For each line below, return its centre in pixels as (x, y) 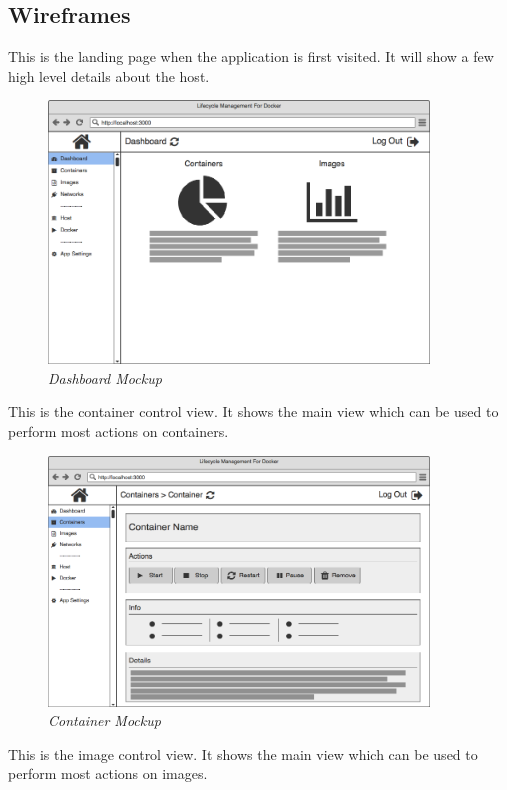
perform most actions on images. (108, 773)
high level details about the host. (109, 75)
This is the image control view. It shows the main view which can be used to (243, 753)
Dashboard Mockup (105, 377)
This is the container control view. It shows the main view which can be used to (253, 411)
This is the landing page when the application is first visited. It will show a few (251, 56)
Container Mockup (104, 720)
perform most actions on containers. (118, 431)
